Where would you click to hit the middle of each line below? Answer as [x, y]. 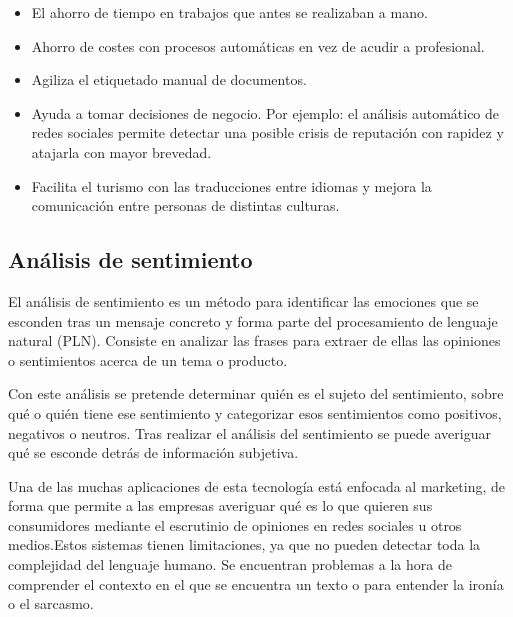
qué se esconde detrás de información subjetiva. [153, 452]
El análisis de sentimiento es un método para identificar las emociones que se [243, 300]
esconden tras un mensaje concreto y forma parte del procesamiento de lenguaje [253, 320]
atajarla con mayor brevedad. [121, 151]
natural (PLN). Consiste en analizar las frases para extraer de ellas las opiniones [254, 340]
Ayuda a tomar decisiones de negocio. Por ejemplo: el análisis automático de [265, 112]
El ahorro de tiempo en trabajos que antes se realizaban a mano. [229, 12]
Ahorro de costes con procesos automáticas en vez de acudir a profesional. [258, 45]
